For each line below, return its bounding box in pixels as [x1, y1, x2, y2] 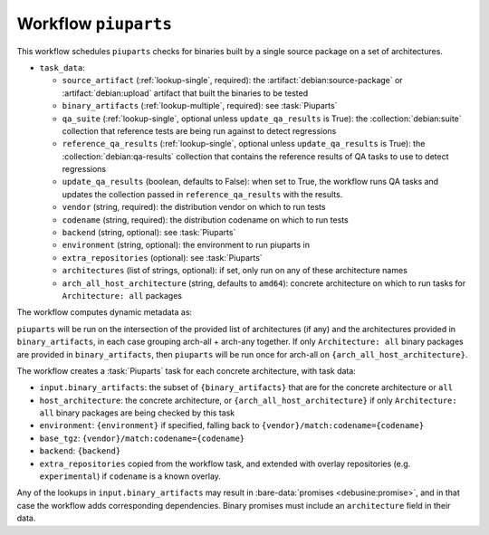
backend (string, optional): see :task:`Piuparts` [62, 227, 236, 238]
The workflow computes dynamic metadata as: [16, 307, 193, 318]
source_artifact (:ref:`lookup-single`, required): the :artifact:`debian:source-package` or [62, 75, 403, 86]
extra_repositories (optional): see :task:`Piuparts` [62, 252, 263, 263]
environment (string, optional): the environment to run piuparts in [62, 240, 310, 251]
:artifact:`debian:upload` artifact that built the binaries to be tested [62, 87, 309, 99]
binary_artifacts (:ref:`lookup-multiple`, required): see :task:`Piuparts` [62, 100, 338, 111]
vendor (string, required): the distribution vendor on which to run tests [62, 202, 326, 213]
